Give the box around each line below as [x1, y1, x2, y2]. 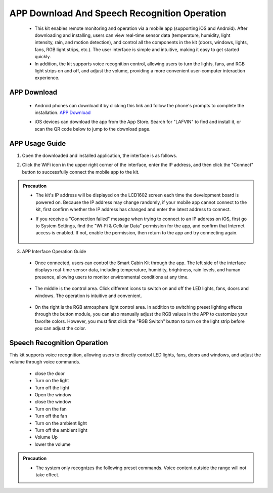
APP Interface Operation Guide [22, 248, 86, 254]
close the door [34, 370, 65, 377]
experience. [34, 75, 60, 81]
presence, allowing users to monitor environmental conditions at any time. [34, 274, 189, 280]
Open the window [34, 392, 72, 398]
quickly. [34, 54, 51, 60]
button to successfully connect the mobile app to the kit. [22, 169, 140, 175]
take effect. [35, 471, 60, 478]
